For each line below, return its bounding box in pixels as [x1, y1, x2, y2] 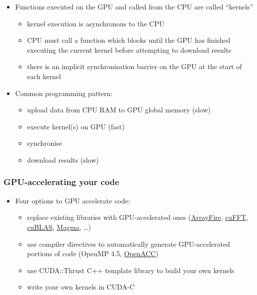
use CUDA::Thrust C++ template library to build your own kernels [27, 265, 235, 275]
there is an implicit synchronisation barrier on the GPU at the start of [27, 61, 242, 72]
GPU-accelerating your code [3, 176, 119, 188]
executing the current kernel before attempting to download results [27, 44, 232, 55]
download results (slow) [27, 154, 99, 165]
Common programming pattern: [15, 88, 113, 98]
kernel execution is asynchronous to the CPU [27, 18, 165, 28]
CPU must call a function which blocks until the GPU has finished [27, 35, 231, 45]
